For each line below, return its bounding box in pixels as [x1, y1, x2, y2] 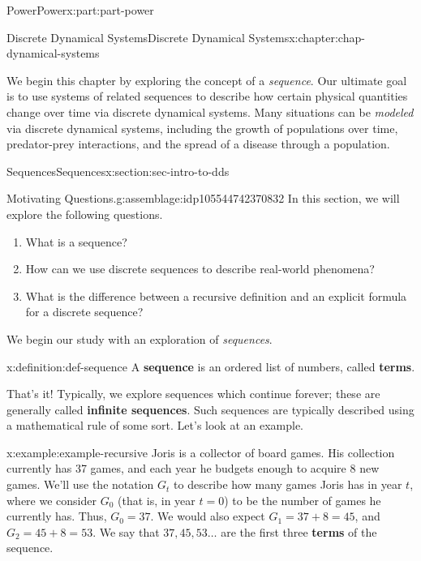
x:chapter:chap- [289, 28, 365, 45]
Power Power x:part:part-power [6, 2, 154, 18]
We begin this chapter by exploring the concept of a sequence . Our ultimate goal [6, 71, 407, 88]
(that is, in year [118, 491, 195, 508]
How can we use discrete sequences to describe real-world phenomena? [25, 260, 375, 277]
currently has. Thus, [6, 507, 107, 525]
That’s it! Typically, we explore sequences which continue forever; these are [6, 385, 380, 402]
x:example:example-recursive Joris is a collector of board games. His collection [6, 443, 395, 460]
